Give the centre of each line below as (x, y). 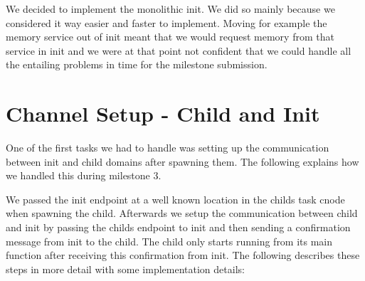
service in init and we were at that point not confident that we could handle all (179, 50)
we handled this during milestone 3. (84, 175)
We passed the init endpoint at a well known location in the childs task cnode (175, 199)
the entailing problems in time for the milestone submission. (137, 64)
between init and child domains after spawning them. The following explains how (182, 161)
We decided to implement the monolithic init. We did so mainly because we (170, 9)
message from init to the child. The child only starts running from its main (169, 241)
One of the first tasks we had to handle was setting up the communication (168, 148)
